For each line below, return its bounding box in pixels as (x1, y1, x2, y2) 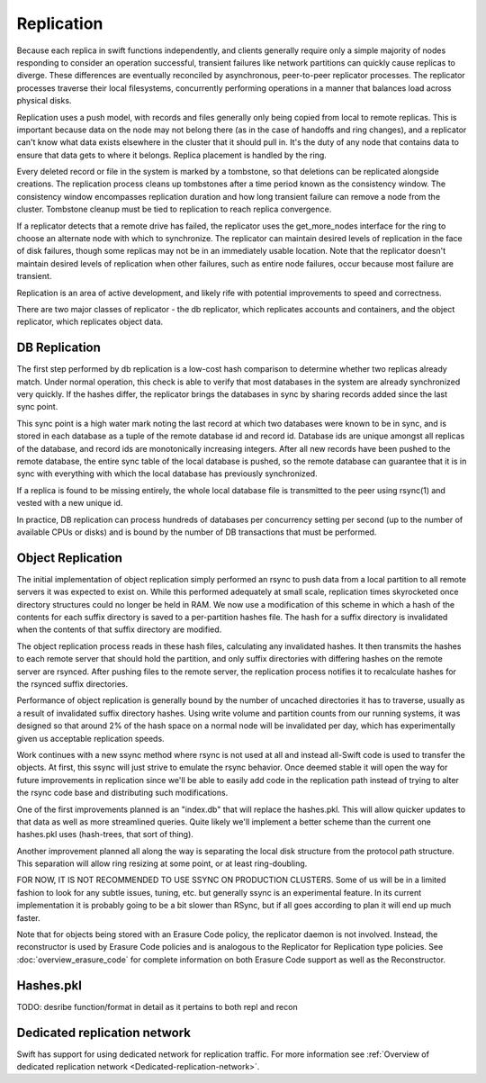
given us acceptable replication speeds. (16, 733, 166, 744)
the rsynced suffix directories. (16, 678, 129, 689)
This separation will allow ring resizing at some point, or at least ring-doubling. (16, 858, 308, 869)
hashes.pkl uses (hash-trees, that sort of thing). (16, 829, 193, 840)
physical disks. (16, 95, 72, 106)
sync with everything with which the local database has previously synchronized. (16, 468, 319, 479)
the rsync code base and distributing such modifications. (16, 788, 229, 799)
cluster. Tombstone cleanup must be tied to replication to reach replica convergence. (16, 203, 332, 215)
